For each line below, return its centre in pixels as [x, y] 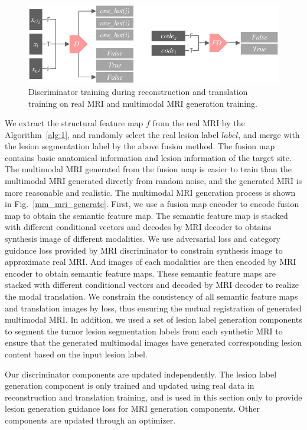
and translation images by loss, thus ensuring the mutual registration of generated [153, 308]
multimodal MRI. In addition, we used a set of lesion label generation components [153, 319]
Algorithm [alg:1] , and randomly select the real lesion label [112, 134]
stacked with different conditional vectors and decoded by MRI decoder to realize [152, 285]
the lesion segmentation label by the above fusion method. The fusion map [140, 146]
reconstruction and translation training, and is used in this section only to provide [153, 397]
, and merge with [269, 134]
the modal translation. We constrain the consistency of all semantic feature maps [151, 296]
